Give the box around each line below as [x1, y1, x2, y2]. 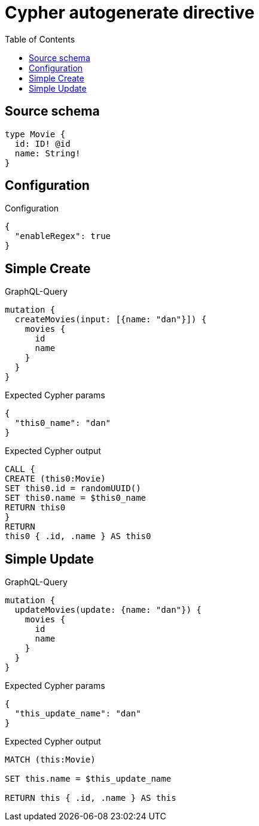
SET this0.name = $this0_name [5, 493, 147, 503]
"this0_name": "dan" [14, 418, 111, 428]
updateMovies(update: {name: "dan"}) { [14, 605, 202, 615]
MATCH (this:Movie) [5, 755, 96, 765]
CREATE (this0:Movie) [5, 474, 106, 484]
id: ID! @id [14, 138, 71, 149]
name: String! [14, 148, 81, 158]
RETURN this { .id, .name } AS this [5, 793, 176, 803]
